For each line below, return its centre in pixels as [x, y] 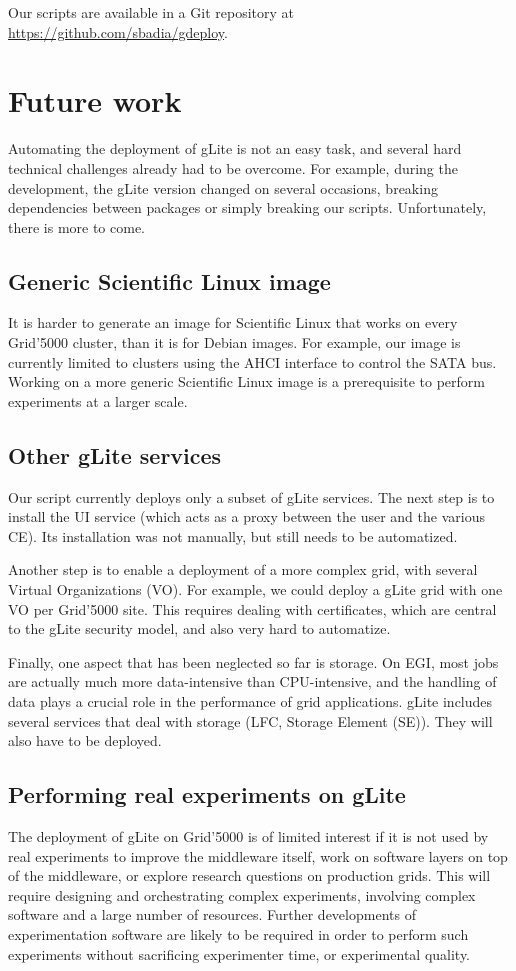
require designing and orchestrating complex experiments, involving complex [242, 894]
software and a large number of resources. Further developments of [212, 914]
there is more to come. [77, 226]
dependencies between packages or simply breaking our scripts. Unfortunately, [247, 207]
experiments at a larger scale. [98, 400]
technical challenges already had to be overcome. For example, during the [233, 167]
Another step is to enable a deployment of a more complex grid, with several [243, 569]
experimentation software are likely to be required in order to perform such [238, 933]
